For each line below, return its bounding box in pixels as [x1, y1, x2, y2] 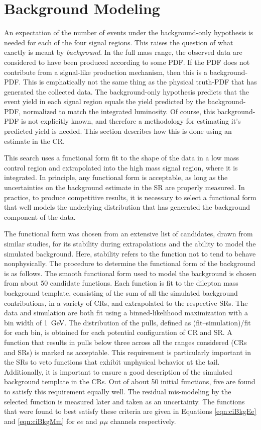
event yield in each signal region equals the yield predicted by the [4, 96, 206, 107]
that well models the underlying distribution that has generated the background [4, 202, 250, 212]
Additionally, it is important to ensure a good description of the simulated [4, 366, 232, 377]
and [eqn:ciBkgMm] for [4, 415, 75, 426]
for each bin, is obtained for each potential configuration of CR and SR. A [4, 327, 232, 337]
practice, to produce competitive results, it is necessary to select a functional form [4, 192, 256, 202]
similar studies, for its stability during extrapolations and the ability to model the [4, 238, 256, 248]
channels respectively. [110, 415, 176, 426]
